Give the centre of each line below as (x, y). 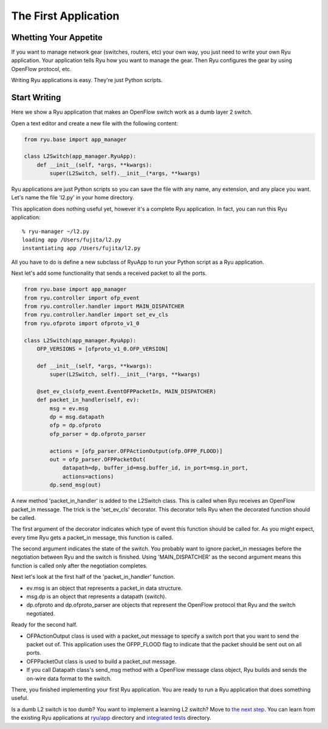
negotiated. (41, 613)
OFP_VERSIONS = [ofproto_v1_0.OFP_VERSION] (102, 349)
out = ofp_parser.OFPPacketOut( (97, 459)
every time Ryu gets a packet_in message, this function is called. (92, 537)
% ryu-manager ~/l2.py (56, 231)
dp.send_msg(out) (75, 485)
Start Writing (36, 98)
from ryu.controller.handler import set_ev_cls (96, 315)
